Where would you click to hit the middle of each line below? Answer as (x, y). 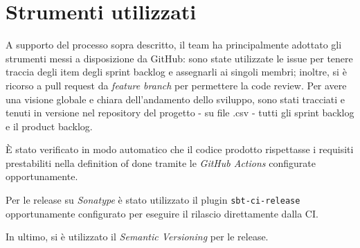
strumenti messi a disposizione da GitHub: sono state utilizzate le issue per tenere (179, 58)
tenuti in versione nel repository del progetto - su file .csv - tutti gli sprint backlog (180, 113)
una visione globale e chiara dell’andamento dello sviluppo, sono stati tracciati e (175, 99)
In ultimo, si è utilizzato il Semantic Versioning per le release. (137, 237)
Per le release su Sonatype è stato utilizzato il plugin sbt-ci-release (153, 200)
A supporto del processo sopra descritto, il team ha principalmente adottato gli (174, 45)
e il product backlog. (49, 126)
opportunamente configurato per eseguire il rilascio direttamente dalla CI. (162, 213)
